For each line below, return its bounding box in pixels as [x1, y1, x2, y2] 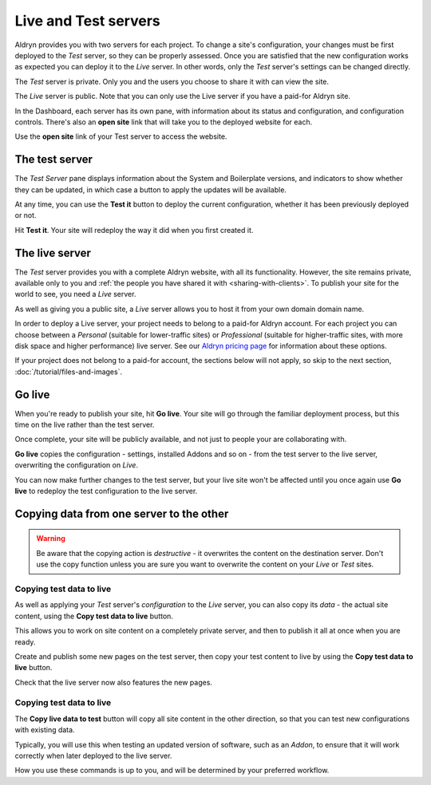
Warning [36, 534, 65, 543]
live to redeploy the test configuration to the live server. [14, 487, 198, 496]
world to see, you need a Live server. [14, 290, 136, 299]
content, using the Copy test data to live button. [14, 611, 173, 621]
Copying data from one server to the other [14, 507, 229, 520]
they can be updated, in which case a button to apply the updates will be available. [14, 184, 287, 195]
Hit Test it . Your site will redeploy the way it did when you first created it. [14, 225, 254, 235]
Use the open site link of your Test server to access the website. [14, 132, 227, 141]
